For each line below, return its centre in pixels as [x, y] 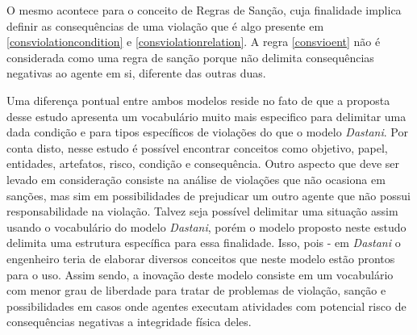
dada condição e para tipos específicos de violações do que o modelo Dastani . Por [207, 132]
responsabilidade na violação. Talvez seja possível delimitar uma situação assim [202, 211]
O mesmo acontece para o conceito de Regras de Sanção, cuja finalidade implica [204, 10]
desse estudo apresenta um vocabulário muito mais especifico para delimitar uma [206, 116]
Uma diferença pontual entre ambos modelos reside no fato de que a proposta [198, 100]
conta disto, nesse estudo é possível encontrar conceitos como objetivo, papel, [197, 147]
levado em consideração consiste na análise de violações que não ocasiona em [196, 179]
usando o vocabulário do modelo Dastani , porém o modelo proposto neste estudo [206, 226]
